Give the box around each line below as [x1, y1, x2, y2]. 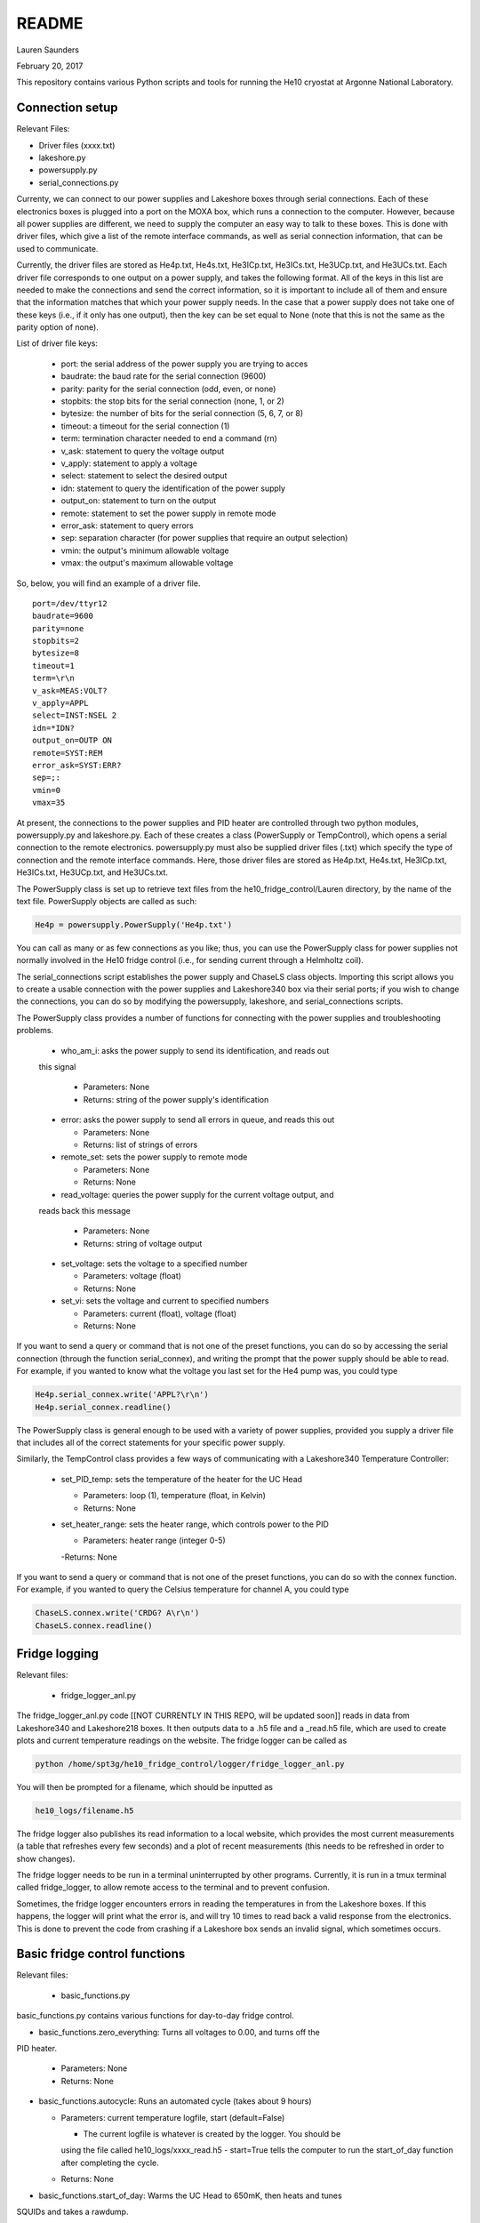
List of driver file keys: [16, 338, 98, 349]
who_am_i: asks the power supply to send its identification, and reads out [60, 1045, 330, 1055]
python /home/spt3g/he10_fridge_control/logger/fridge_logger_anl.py [35, 1759, 345, 1769]
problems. [16, 1025, 53, 1036]
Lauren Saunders [16, 44, 80, 55]
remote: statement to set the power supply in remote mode [60, 508, 276, 518]
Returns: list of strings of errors [83, 1139, 198, 1150]
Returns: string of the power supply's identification [83, 1094, 269, 1104]
